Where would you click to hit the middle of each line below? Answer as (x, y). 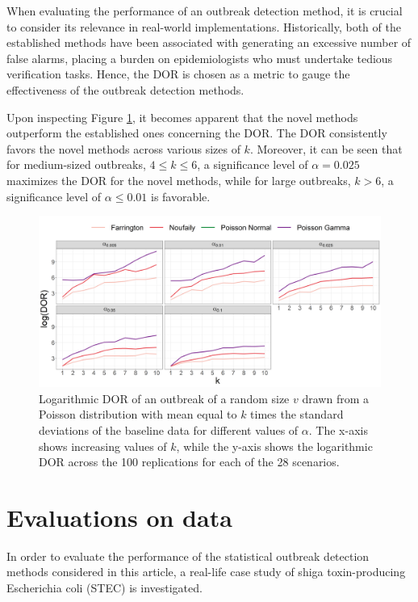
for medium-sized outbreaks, (76, 164)
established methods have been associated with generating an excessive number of (209, 42)
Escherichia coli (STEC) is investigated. (104, 587)
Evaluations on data (119, 517)
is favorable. (180, 196)
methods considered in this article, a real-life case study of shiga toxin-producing (206, 572)
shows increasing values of (103, 446)
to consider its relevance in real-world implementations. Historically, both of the (204, 26)
